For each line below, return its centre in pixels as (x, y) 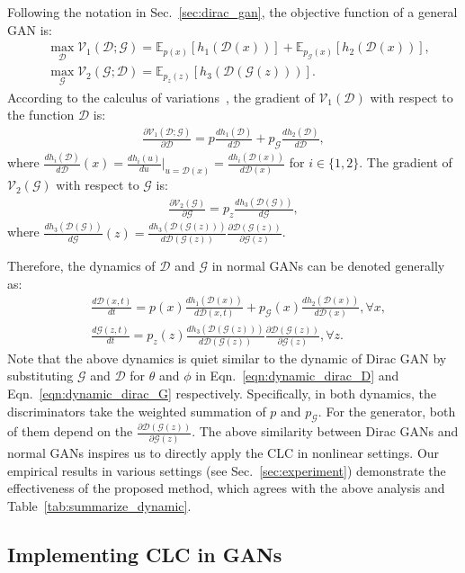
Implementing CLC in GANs (145, 554)
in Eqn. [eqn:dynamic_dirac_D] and (297, 376)
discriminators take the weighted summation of (137, 411)
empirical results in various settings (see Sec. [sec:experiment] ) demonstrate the (227, 470)
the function (41, 115)
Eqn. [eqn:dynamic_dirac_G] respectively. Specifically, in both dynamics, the (222, 393)
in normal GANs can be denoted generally (328, 266)
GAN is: (30, 29)
